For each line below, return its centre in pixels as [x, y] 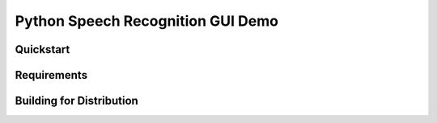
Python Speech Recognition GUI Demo [147, 21]
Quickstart [42, 49]
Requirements [51, 75]
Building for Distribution [77, 101]
